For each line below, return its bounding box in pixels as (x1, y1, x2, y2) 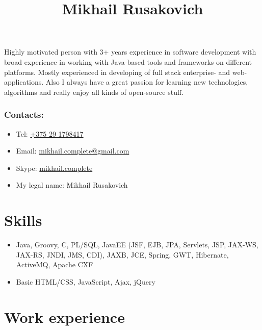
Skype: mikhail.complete (16, 162, 93, 173)
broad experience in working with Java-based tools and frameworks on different (4, 56, 252, 67)
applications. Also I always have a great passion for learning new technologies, (4, 77, 248, 87)
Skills (4, 210, 42, 231)
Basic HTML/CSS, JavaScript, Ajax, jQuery (16, 276, 155, 287)
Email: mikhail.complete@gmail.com (16, 145, 129, 156)
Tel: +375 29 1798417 (16, 128, 84, 139)
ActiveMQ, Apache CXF (16, 259, 93, 270)
